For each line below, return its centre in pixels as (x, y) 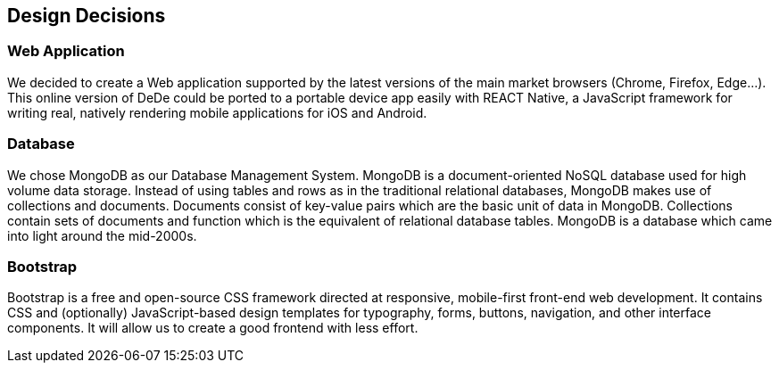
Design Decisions (87, 16)
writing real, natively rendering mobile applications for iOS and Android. (217, 112)
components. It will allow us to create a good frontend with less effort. (213, 328)
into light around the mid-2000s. (102, 235)
